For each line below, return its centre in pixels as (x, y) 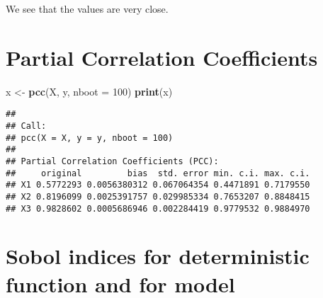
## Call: (26, 126)
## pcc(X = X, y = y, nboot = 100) (90, 138)
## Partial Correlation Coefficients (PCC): (112, 161)
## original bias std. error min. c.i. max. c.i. (158, 173)
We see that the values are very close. (87, 8)
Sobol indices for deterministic (158, 256)
